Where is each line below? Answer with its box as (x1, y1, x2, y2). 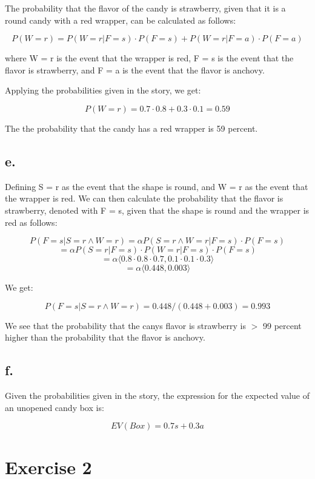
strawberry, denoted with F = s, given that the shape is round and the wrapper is (5, 203, 310, 216)
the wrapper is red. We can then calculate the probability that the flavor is (5, 192, 283, 205)
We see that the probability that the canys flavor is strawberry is (5, 319, 247, 331)
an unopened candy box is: (5, 401, 104, 413)
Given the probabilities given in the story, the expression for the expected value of (5, 389, 310, 402)
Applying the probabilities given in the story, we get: (5, 84, 201, 97)
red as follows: (5, 216, 58, 228)
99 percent (263, 319, 302, 331)
